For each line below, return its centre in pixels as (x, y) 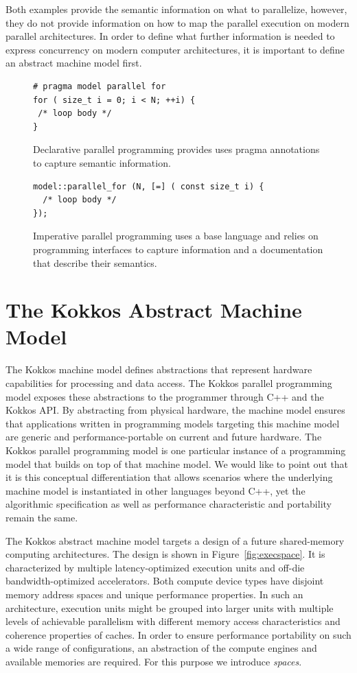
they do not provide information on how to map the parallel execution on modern (177, 22)
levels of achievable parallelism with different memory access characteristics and (173, 621)
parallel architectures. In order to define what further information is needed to (170, 36)
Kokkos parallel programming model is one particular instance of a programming (176, 450)
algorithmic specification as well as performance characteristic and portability (169, 504)
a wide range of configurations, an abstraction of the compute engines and (161, 648)
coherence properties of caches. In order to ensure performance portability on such (178, 634)
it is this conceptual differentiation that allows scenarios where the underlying (169, 477)
